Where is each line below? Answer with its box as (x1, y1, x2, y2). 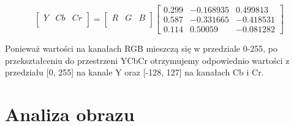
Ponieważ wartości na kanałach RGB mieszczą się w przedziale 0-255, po (5, 42, 278, 55)
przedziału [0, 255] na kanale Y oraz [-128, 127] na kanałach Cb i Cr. (5, 66, 264, 79)
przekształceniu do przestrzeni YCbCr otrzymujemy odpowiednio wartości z (5, 54, 290, 66)
